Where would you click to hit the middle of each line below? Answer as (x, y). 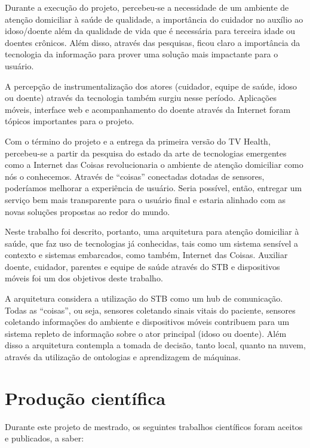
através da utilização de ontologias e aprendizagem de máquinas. (123, 357)
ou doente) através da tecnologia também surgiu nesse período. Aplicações (141, 98)
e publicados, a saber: (44, 438)
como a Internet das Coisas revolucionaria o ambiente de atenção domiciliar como (154, 165)
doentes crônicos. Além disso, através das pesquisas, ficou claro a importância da (153, 42)
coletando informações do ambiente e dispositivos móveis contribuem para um (147, 322)
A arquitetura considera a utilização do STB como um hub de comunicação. (144, 298)
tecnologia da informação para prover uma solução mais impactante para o (142, 54)
